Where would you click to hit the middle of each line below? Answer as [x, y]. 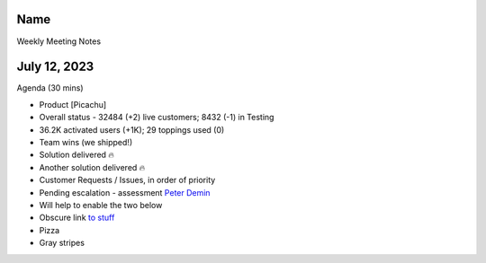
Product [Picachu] [73, 104]
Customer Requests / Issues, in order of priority [127, 180]
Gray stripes [62, 243]
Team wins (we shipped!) [86, 142]
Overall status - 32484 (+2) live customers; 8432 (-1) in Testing [157, 118]
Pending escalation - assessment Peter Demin [125, 192]
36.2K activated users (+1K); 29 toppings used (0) [132, 129]
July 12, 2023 [55, 67]
